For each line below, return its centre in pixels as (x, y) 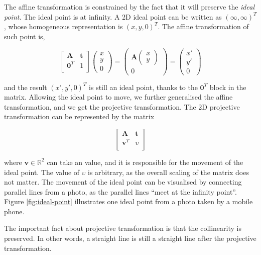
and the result (26, 87)
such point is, (25, 36)
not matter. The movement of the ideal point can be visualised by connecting (123, 182)
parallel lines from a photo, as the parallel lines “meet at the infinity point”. (120, 191)
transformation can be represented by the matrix (79, 116)
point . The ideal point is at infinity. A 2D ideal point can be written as (113, 16)
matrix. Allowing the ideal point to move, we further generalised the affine (118, 97)
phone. (14, 211)
